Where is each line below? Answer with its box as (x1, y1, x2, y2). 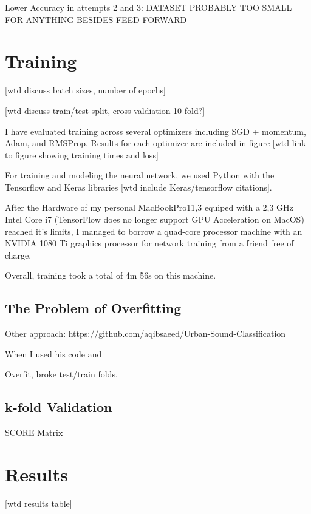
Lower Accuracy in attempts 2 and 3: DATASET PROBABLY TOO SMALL (5, 1, 292, 13)
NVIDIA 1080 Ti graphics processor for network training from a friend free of (5, 237, 294, 249)
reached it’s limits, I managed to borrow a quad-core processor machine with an (5, 225, 302, 237)
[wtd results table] (5, 496, 72, 509)
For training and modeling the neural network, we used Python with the (5, 169, 275, 181)
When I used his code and (5, 347, 102, 360)
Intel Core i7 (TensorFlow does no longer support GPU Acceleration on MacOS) (5, 213, 304, 226)
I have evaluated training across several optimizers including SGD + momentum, (5, 124, 306, 137)
